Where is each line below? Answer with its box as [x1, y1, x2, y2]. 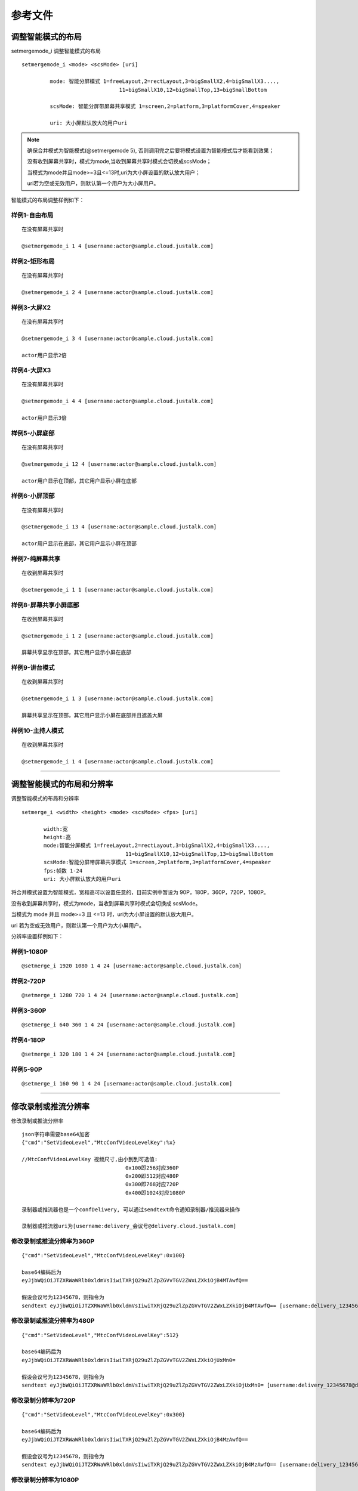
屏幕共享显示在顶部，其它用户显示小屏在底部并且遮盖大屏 [21, 712, 163, 719]
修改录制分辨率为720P [11, 1396, 76, 1405]
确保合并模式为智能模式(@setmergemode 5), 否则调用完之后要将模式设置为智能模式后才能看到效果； [27, 147, 274, 154]
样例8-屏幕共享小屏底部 [11, 601, 79, 609]
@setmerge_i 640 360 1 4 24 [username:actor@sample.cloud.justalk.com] [21, 1021, 236, 1028]
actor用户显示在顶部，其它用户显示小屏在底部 [21, 477, 137, 484]
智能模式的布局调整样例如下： [11, 196, 85, 203]
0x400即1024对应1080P [125, 1189, 186, 1196]
